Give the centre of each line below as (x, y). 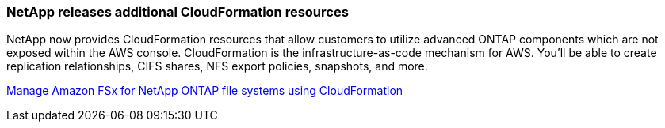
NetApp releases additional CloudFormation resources (178, 12)
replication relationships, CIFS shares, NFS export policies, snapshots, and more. (217, 66)
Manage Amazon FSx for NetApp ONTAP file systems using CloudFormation (205, 91)
